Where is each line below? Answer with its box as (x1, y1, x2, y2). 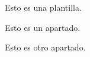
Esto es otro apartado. (5, 41, 86, 53)
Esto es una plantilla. (5, 1, 82, 13)
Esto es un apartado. (5, 21, 81, 33)
